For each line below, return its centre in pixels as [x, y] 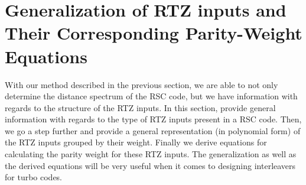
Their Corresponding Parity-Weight [154, 33]
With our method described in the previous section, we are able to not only [141, 84]
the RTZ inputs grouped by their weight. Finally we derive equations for [136, 142]
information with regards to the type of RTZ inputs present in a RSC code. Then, [153, 119]
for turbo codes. [34, 177]
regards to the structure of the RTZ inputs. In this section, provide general [140, 107]
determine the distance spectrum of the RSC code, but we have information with [151, 96]
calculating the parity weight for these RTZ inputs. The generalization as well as [151, 154]
